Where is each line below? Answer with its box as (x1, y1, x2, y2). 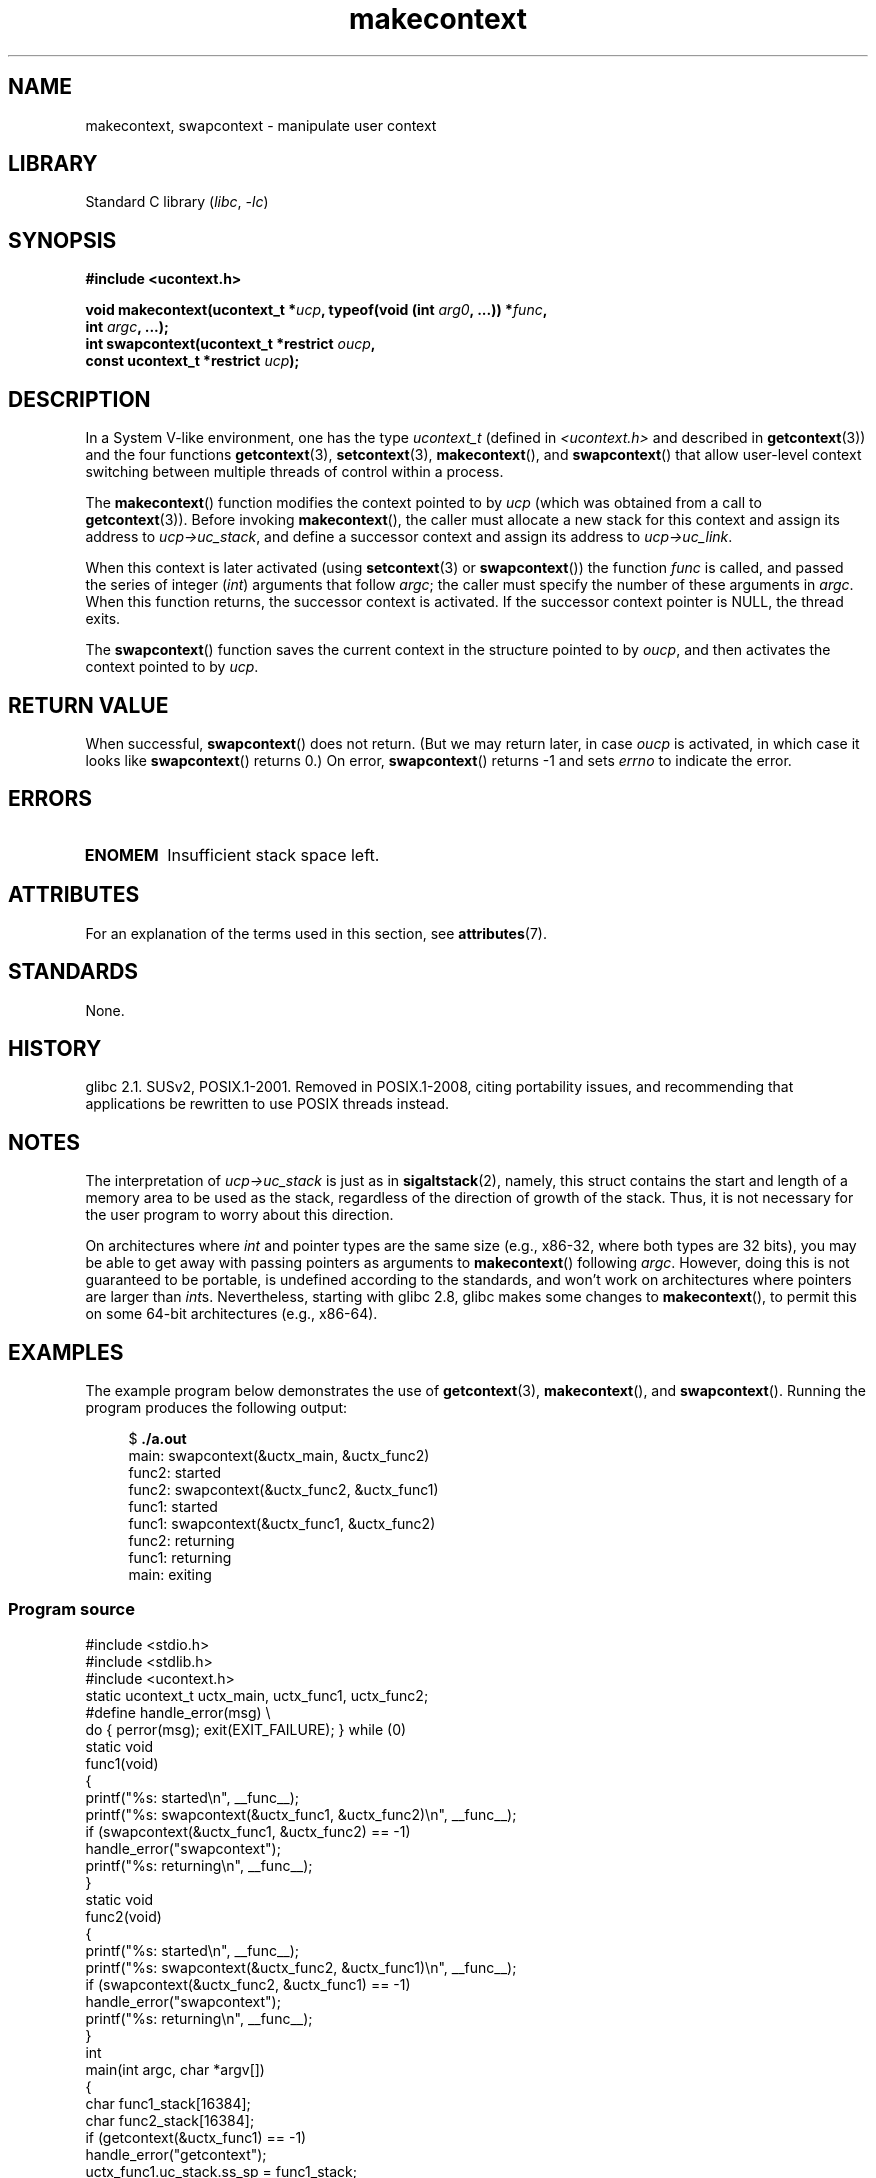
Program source (8, 1599, 135, 1620)
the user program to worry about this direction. (85, 1206, 394, 1224)
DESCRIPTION (8, 386, 151, 412)
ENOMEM (84, 844, 159, 865)
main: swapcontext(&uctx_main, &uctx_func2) (128, 1447, 430, 1465)
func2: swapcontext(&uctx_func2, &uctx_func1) (128, 1481, 439, 1499)
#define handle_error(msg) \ (85, 1703, 271, 1721)
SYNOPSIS (8, 227, 117, 253)
